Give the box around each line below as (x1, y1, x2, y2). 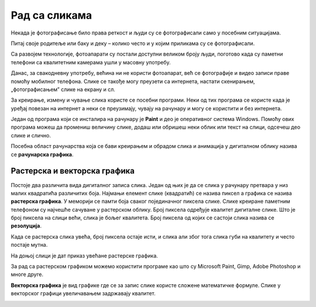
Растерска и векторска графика (11, 166, 135, 176)
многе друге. (11, 271, 44, 278)
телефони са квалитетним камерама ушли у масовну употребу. (11, 58, 171, 65)
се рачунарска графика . (11, 151, 74, 158)
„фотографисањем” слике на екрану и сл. (11, 85, 115, 93)
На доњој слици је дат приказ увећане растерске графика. (11, 252, 158, 259)
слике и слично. (11, 132, 51, 139)
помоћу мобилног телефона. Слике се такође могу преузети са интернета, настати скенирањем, (11, 78, 255, 85)
